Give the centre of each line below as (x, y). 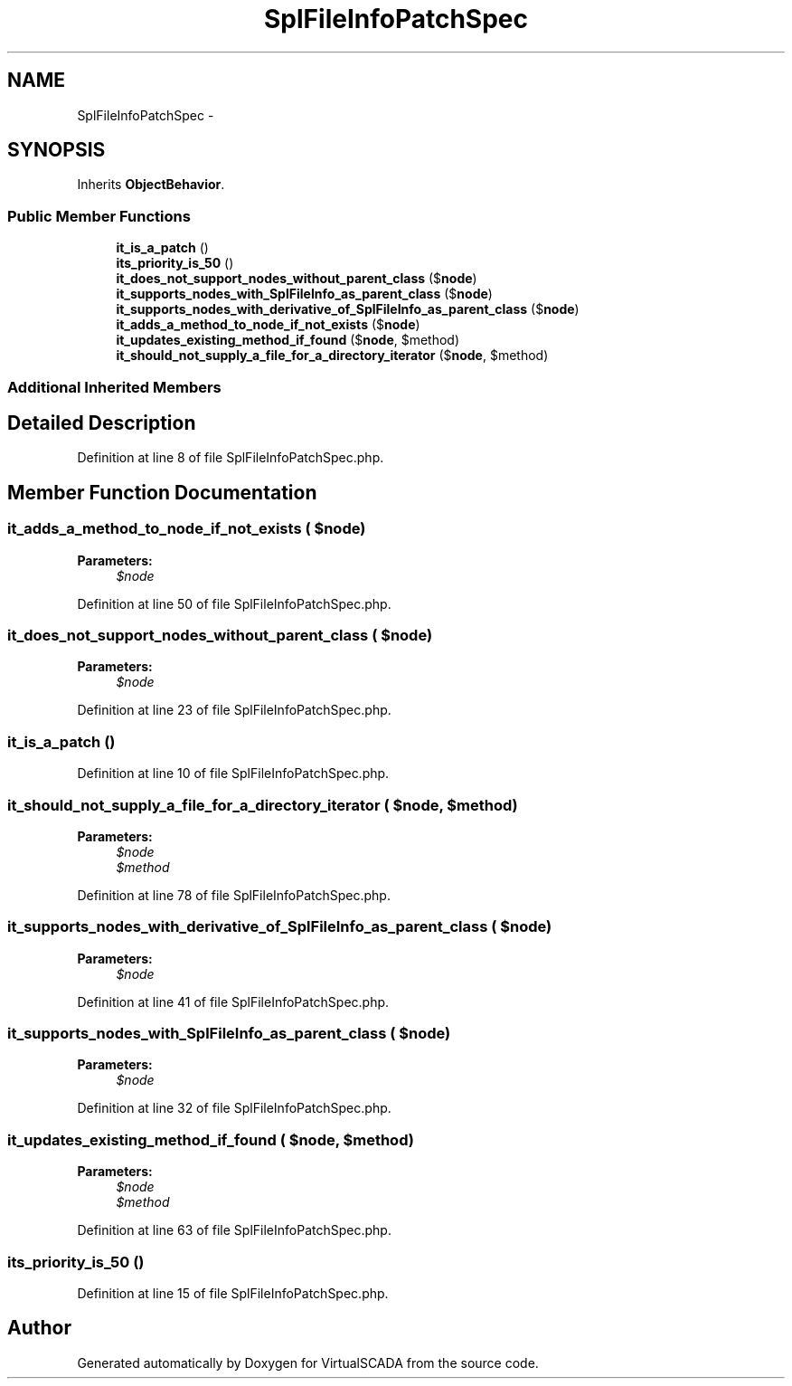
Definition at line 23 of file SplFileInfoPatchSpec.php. (234, 710)
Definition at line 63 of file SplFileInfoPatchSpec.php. (234, 1230)
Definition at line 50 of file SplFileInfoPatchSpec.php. (234, 603)
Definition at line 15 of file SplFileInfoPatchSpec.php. (233, 1293)
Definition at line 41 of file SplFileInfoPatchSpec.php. (233, 1002)
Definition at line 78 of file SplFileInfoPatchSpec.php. (234, 895)
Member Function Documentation (162, 492)
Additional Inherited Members (114, 387)
